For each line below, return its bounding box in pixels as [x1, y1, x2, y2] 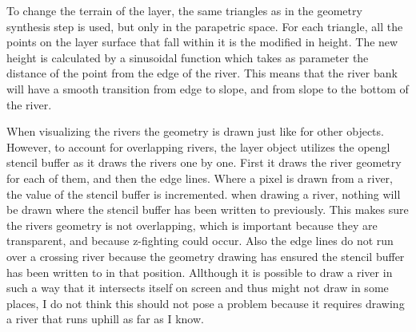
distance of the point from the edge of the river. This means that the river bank [6, 65, 398, 81]
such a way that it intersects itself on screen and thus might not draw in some [6, 279, 389, 296]
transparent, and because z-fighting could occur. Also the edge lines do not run [6, 232, 394, 249]
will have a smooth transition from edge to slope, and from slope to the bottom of [6, 80, 409, 97]
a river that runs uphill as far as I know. [6, 310, 204, 327]
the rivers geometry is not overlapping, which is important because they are [6, 216, 378, 233]
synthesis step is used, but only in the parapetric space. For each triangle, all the [6, 18, 403, 34]
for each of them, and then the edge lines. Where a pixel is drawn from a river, [6, 169, 393, 186]
